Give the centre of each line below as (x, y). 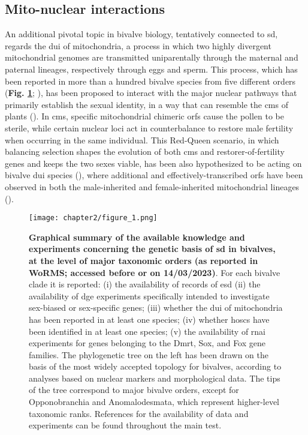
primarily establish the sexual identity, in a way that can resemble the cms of (147, 104)
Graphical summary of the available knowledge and (137, 237)
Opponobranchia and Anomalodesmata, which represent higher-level (154, 402)
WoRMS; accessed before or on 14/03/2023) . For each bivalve (155, 272)
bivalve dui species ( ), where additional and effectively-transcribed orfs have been (154, 175)
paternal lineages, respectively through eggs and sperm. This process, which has (151, 69)
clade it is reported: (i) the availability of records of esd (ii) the (145, 284)
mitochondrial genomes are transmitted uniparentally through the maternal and (152, 57)
